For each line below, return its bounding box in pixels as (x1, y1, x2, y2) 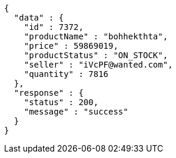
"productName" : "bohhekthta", (24, 32, 168, 41)
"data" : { (14, 13, 64, 22)
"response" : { (14, 88, 84, 98)
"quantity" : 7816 (24, 69, 109, 79)
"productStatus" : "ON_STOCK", (24, 51, 168, 60)
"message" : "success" (24, 107, 128, 116)
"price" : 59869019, (24, 41, 118, 51)
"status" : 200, (24, 98, 99, 107)
